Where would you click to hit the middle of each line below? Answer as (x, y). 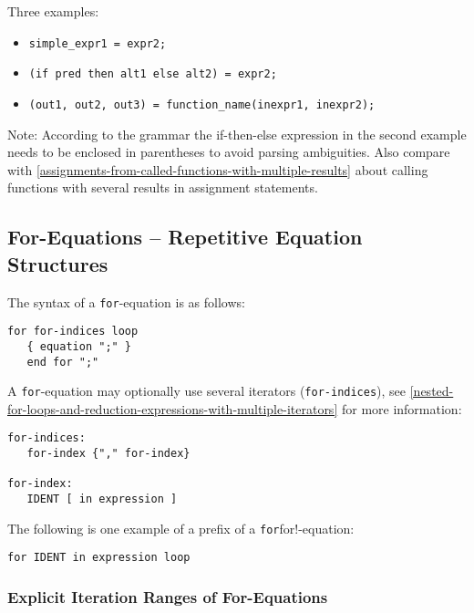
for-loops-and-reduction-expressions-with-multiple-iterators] (173, 408)
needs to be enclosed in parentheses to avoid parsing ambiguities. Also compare (229, 152)
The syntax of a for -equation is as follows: (126, 301)
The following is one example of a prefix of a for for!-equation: (181, 528)
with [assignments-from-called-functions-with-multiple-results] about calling (218, 169)
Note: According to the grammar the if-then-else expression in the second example (237, 134)
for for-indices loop (73, 332)
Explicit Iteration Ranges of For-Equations (168, 596)
